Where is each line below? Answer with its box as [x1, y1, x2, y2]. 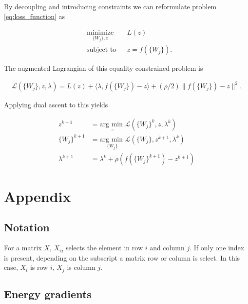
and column [150, 243, 185, 253]
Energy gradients [4, 286, 92, 301]
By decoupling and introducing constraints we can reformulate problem [4, 1, 217, 11]
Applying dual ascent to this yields [4, 100, 108, 110]
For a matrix [4, 243, 42, 253]
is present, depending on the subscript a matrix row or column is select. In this [4, 252, 240, 263]
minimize [87, 29, 114, 37]
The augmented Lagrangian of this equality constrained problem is [4, 63, 203, 73]
